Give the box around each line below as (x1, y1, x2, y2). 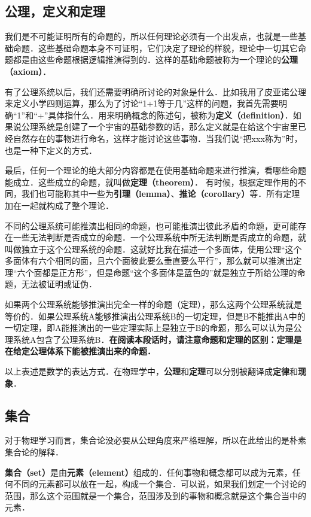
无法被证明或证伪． (21, 278, 97, 290)
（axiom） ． (5, 65, 51, 77)
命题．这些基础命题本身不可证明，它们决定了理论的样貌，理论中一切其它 (13, 41, 298, 54)
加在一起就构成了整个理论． (5, 199, 114, 211)
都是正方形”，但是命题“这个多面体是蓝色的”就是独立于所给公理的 (42, 266, 297, 278)
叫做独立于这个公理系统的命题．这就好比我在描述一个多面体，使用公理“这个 (5, 242, 302, 255)
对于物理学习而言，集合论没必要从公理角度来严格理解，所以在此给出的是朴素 (5, 434, 306, 446)
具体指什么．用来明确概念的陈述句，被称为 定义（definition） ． (48, 108, 293, 121)
